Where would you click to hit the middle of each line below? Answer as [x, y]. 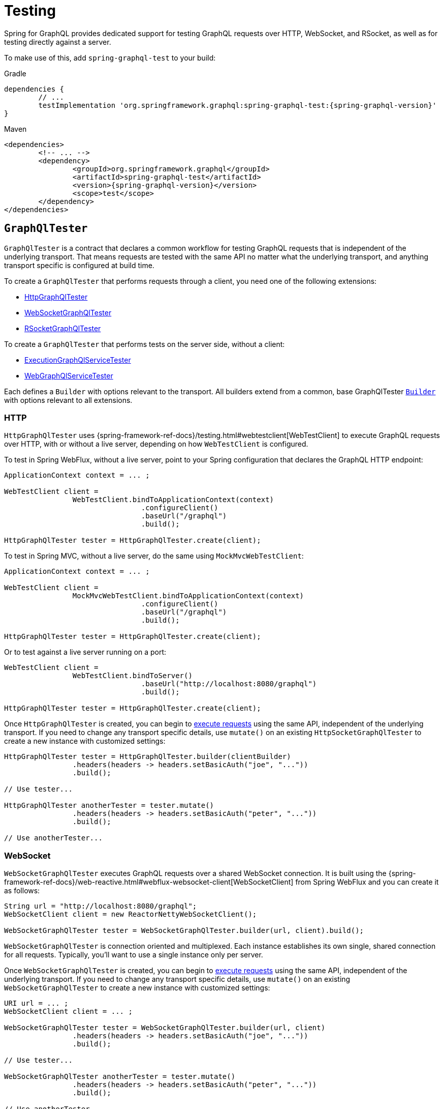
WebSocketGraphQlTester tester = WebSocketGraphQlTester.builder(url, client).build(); [184, 931]
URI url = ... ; [36, 1003]
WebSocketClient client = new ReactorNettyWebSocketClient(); [131, 914]
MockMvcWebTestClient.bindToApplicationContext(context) [188, 596]
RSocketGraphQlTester [63, 328]
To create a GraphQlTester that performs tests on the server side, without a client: [145, 344]
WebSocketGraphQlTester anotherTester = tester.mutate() [120, 1077]
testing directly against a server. [58, 42]
